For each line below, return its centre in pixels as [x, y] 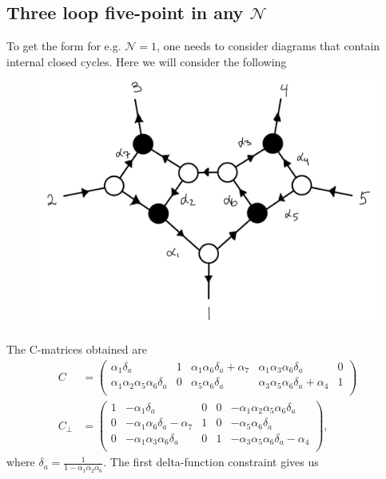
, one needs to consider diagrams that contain [269, 46]
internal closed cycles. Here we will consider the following [147, 61]
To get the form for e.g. [64, 46]
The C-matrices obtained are [77, 349]
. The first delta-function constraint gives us [211, 462]
